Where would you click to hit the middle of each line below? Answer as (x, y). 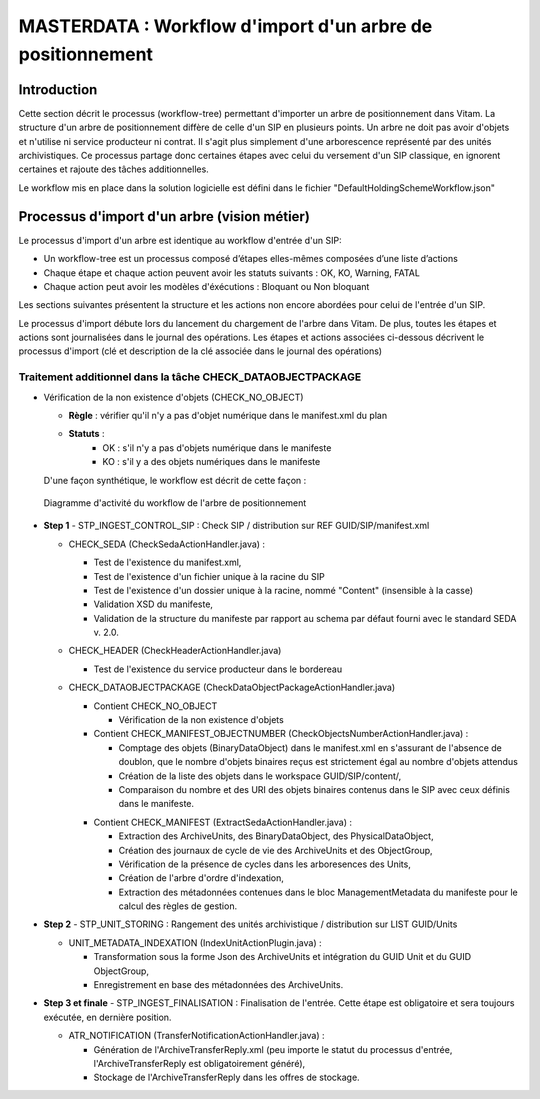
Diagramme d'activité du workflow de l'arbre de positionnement (175, 502)
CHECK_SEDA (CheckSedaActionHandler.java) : (166, 544)
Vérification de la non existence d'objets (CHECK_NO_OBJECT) (173, 397)
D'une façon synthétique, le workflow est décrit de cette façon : (175, 480)
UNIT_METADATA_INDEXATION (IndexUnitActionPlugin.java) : (195, 942)
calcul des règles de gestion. (178, 906)
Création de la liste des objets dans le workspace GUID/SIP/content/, (260, 776)
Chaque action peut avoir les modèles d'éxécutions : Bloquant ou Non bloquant (206, 286)
